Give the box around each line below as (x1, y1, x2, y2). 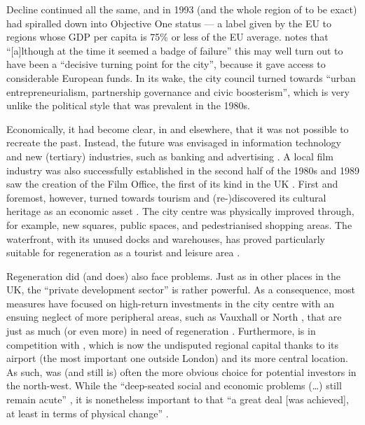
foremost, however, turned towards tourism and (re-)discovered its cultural (6, 190, 326, 204)
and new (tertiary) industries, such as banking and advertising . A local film (6, 148, 333, 163)
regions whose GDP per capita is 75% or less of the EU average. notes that (6, 29, 329, 44)
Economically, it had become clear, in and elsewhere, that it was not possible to (6, 121, 349, 136)
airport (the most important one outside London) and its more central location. (6, 351, 348, 365)
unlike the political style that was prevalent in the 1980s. (6, 98, 250, 113)
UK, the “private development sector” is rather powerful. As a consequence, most (6, 282, 355, 297)
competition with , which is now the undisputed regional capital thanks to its (6, 337, 339, 351)
